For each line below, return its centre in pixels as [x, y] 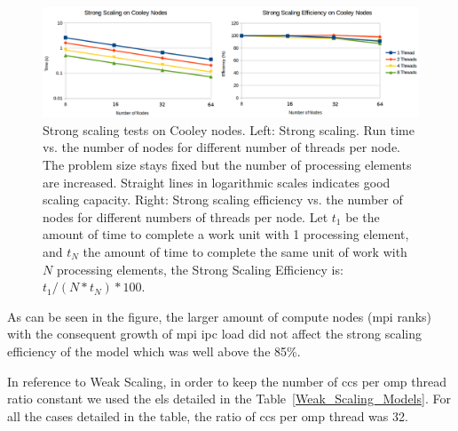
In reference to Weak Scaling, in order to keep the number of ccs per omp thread [227, 381]
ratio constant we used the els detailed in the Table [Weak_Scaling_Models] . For [229, 399]
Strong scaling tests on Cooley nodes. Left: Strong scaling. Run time [229, 129]
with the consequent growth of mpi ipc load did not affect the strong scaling [215, 334]
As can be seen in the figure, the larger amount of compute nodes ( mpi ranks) [220, 316]
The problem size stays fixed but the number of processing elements [227, 164]
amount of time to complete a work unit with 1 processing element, [226, 234]
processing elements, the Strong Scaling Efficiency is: [200, 269]
